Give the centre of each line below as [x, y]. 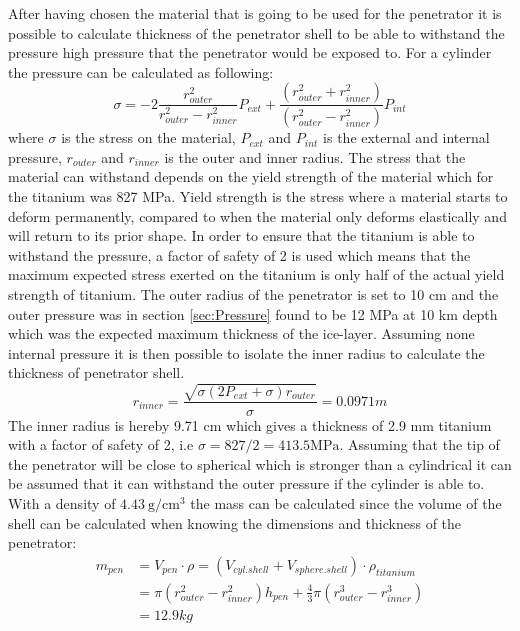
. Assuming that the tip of [419, 444]
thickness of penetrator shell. [96, 372]
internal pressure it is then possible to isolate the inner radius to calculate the [246, 352]
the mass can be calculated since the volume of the [346, 502]
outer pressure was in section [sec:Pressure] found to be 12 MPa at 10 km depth [253, 313]
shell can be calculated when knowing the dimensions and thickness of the [235, 522]
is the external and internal [406, 137]
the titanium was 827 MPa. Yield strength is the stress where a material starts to [258, 196]
